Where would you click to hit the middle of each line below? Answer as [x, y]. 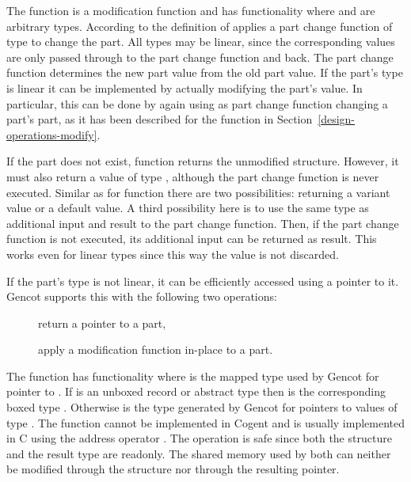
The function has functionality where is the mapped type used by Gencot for [193, 376]
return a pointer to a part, [102, 323]
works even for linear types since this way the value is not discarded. [173, 254]
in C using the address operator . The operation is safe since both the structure [199, 438]
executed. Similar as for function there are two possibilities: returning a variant [198, 192]
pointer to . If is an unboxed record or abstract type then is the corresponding [196, 391]
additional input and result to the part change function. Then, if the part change [203, 223]
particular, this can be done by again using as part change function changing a [197, 103]
